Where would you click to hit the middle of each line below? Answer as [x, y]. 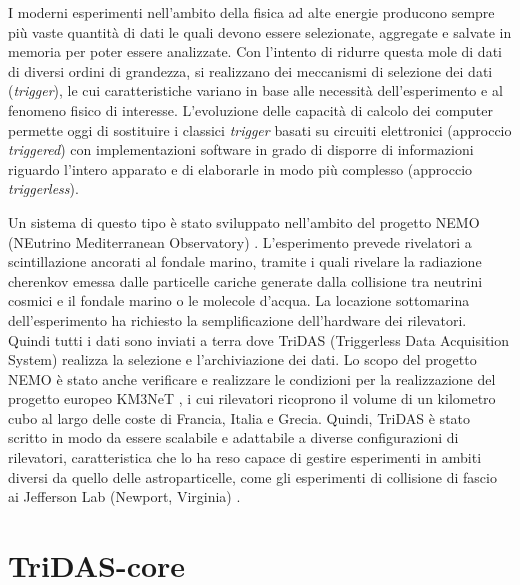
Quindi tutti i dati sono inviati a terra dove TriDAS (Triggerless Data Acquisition [259, 339]
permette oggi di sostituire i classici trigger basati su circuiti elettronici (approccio [260, 129]
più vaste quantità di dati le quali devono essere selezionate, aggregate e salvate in [260, 31]
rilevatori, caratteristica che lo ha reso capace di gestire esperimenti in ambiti [245, 457]
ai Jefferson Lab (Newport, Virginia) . [124, 496]
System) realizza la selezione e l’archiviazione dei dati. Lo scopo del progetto [242, 359]
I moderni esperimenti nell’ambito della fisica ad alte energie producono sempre [251, 12]
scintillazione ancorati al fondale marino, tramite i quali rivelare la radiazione [245, 261]
